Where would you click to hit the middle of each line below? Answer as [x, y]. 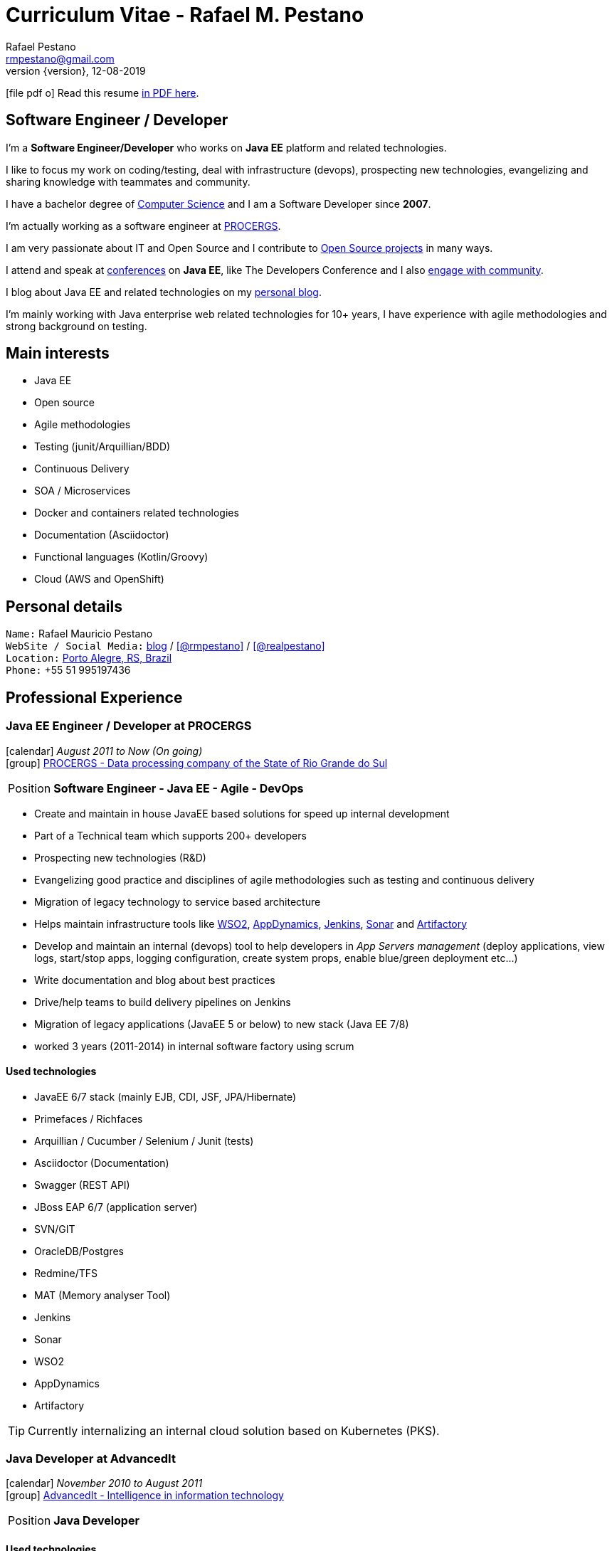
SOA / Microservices [83, 491]
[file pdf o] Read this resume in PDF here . [102, 92]
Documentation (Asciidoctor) [102, 535]
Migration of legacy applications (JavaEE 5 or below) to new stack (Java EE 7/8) [222, 1024]
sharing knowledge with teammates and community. [128, 181]
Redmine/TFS [66, 1273]
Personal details [64, 606]
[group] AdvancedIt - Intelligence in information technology [145, 1496]
